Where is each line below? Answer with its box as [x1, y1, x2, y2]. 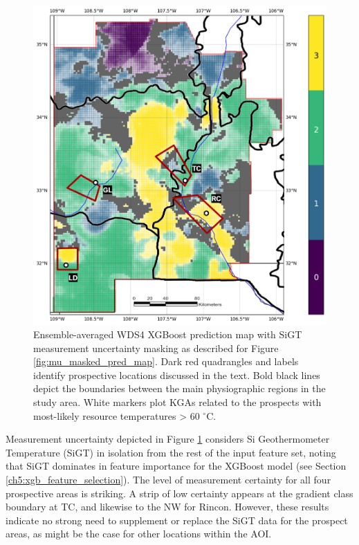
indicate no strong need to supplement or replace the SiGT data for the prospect [6, 512, 348, 527]
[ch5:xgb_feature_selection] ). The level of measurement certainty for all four [6, 472, 331, 486]
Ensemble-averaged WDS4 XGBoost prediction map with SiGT [33, 326, 302, 341]
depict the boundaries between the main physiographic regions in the [33, 381, 326, 396]
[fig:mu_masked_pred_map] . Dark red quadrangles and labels [33, 354, 299, 369]
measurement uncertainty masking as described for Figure [33, 340, 279, 355]
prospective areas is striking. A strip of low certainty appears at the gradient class [6, 486, 353, 500]
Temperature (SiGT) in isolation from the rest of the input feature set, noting [6, 445, 336, 459]
